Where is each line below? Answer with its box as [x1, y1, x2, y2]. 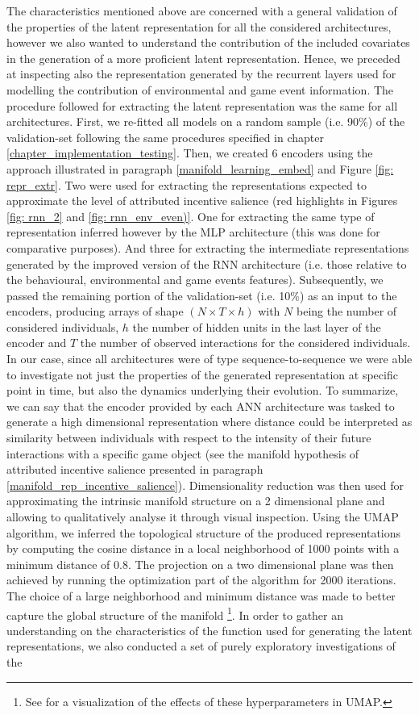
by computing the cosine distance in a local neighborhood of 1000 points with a [6, 540, 400, 557]
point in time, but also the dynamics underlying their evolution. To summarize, [6, 382, 399, 399]
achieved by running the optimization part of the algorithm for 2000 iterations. [6, 571, 396, 588]
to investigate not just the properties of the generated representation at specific [6, 366, 398, 383]
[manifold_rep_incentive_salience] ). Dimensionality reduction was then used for [6, 476, 404, 493]
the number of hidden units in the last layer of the [132, 318, 381, 335]
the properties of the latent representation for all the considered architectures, [6, 18, 392, 35]
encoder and [6, 334, 67, 351]
